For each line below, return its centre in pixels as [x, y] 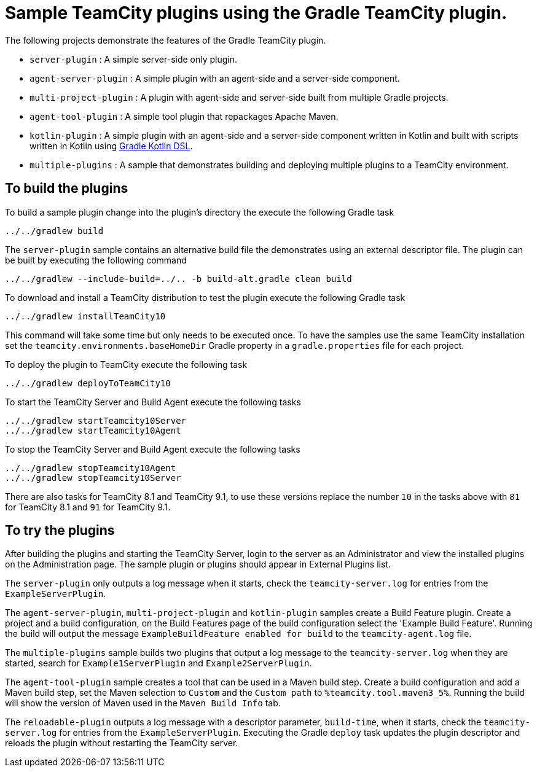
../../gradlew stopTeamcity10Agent [91, 468]
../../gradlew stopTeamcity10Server [93, 478]
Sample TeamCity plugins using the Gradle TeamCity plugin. [256, 13]
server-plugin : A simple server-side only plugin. [134, 59]
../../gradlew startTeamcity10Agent [93, 430]
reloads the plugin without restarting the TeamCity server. [122, 743]
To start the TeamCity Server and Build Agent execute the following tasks [153, 402]
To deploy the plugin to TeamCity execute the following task [126, 364]
